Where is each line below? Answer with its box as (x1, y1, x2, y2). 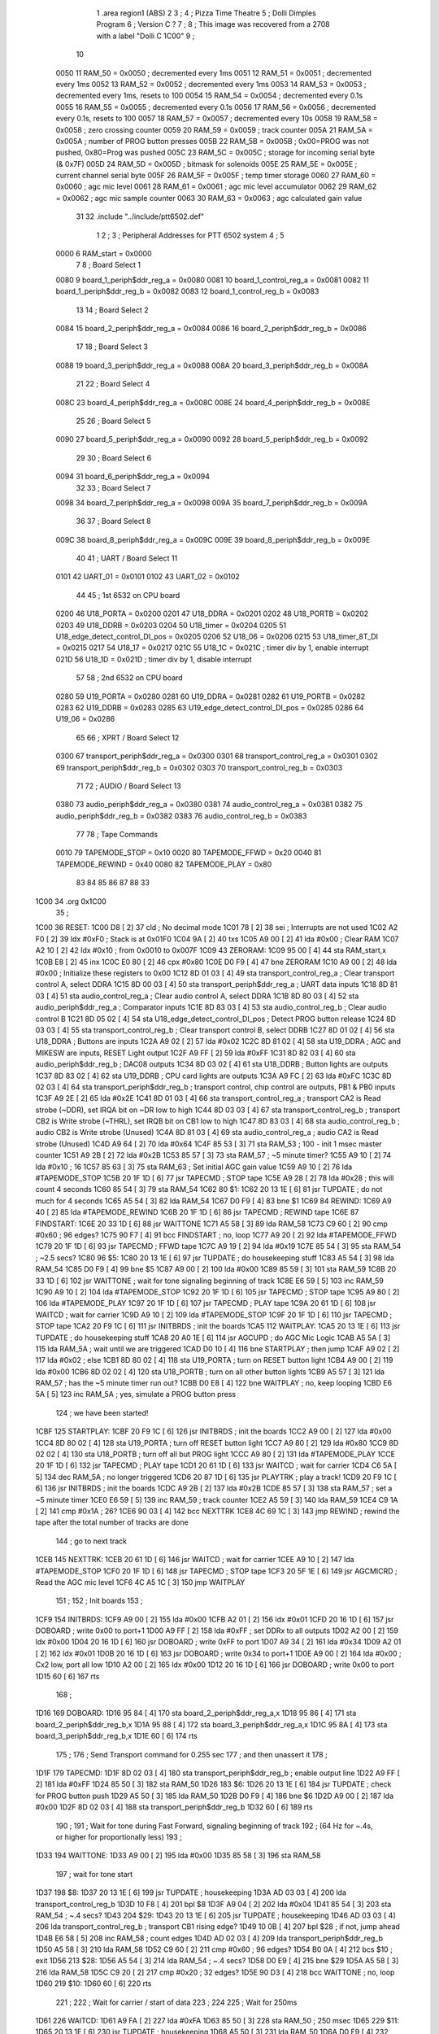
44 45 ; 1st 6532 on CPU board (76, 590, 180, 600)
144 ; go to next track (55, 1536, 128, 1546)
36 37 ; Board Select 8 (76, 517, 151, 526)
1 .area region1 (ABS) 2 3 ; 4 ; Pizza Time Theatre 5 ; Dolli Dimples (96, 8, 316, 18)
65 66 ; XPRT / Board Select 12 (76, 732, 180, 742)
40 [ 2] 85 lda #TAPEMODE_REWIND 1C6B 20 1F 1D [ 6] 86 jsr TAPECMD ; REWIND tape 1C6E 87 (35, 1207, 359, 1217)
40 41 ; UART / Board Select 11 (76, 553, 178, 563)
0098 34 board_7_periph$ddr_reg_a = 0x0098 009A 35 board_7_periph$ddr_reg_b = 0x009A (55, 497, 368, 508)
